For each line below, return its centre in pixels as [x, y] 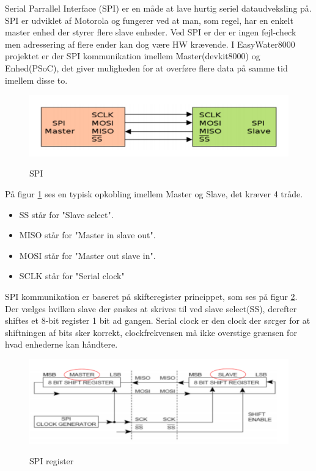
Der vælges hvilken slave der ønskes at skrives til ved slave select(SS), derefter [151, 308]
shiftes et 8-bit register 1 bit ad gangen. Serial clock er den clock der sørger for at [158, 320]
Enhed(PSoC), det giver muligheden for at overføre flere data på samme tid [146, 68]
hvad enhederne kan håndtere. [61, 344]
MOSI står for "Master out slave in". [87, 255]
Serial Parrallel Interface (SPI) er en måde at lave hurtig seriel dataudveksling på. [158, 8]
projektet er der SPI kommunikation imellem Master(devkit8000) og [133, 56]
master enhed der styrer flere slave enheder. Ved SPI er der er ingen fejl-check [151, 32]
